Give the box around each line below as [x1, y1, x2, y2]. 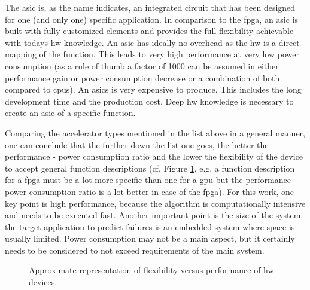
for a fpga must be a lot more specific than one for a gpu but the [5, 173, 243, 186]
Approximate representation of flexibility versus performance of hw [29, 264, 274, 276]
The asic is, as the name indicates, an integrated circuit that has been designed [5, 1, 296, 13]
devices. [29, 276, 57, 288]
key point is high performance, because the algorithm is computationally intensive [5, 197, 306, 209]
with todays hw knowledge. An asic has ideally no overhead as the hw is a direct [5, 36, 300, 48]
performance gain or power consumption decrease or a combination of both [5, 71, 280, 84]
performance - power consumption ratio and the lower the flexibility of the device [5, 150, 303, 163]
